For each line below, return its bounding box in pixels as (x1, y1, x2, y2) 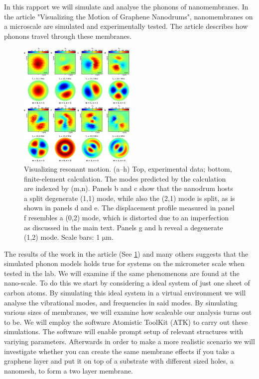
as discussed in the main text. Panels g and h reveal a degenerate (24, 222, 223, 232)
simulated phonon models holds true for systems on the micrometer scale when (4, 258, 245, 269)
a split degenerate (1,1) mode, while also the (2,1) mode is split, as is (24, 192, 235, 203)
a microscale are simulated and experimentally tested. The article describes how (4, 21, 248, 31)
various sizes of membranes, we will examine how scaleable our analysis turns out (4, 307, 252, 317)
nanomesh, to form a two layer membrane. (4, 365, 133, 376)
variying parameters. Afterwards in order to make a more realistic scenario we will (4, 336, 255, 347)
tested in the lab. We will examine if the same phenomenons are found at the (4, 268, 240, 278)
